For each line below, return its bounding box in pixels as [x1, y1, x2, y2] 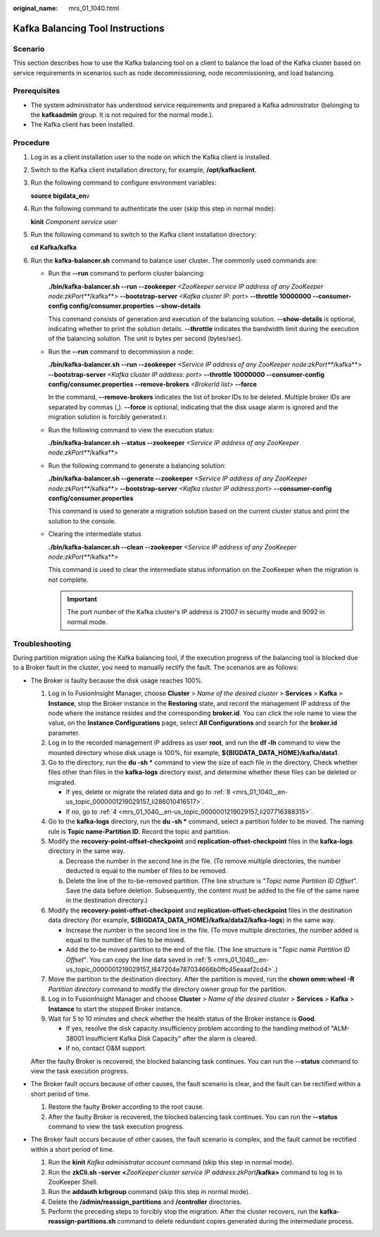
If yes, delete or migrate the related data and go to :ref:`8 [65, 788, 231, 796]
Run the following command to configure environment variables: [30, 178, 217, 187]
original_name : [13, 4, 58, 12]
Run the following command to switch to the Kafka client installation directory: [30, 230, 257, 239]
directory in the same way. [48, 847, 125, 855]
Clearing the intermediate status [48, 530, 142, 538]
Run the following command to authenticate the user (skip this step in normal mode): [30, 204, 276, 213]
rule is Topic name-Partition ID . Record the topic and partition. [48, 827, 230, 835]
